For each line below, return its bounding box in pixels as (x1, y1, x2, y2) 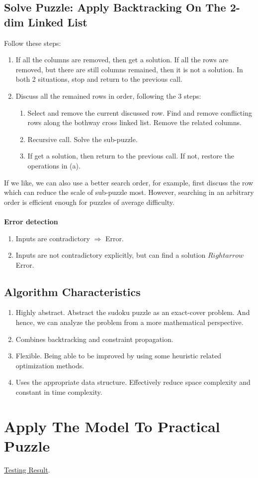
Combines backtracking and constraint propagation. (15, 333, 173, 344)
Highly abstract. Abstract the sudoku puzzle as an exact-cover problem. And (15, 307, 250, 318)
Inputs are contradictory (15, 233, 90, 243)
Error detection (4, 216, 58, 226)
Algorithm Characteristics (4, 284, 141, 299)
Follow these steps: (4, 37, 61, 48)
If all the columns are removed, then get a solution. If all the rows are (15, 54, 229, 65)
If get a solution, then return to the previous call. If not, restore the (27, 151, 234, 161)
